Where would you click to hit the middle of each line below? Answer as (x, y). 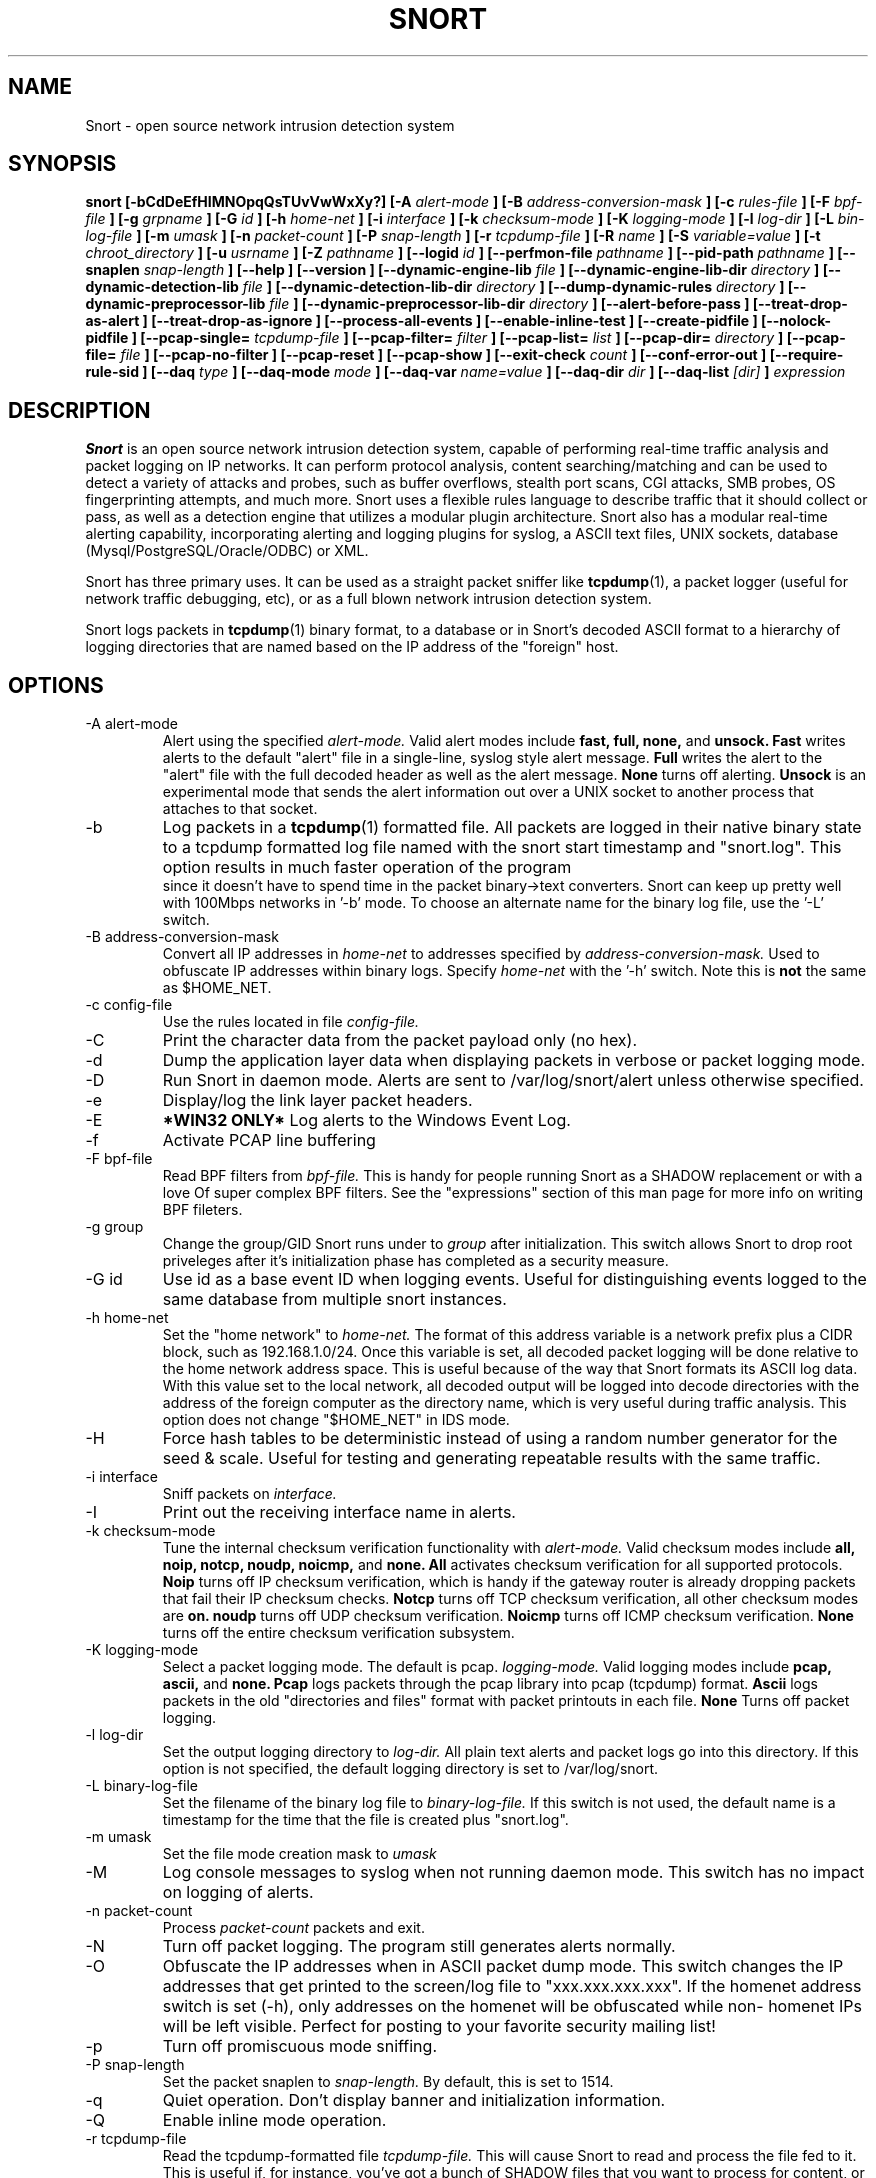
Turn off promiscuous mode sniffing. (299, 2046)
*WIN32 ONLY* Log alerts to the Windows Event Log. (366, 1120)
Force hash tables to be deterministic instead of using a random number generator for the (500, 1438)
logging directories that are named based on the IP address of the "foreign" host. (352, 647)
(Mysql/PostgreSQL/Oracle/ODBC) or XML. (227, 551)
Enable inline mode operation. (274, 2120)
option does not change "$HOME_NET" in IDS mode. (336, 1420)
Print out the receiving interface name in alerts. (339, 1512)
